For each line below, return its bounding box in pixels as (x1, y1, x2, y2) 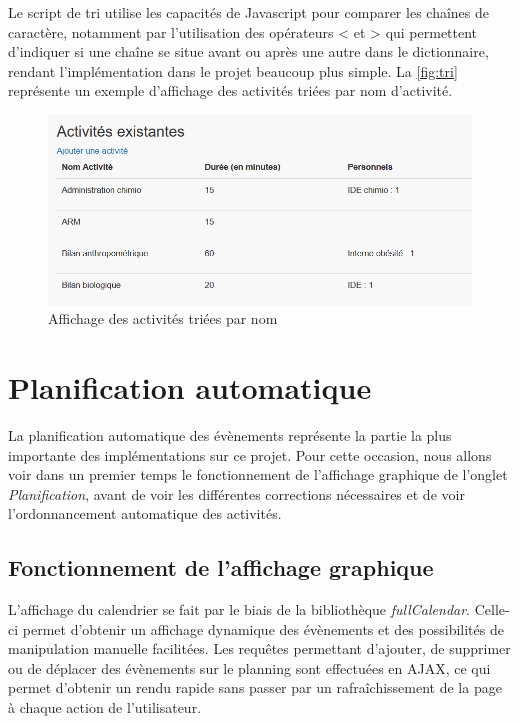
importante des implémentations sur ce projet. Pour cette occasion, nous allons (8, 444, 492, 465)
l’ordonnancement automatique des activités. (8, 503, 282, 524)
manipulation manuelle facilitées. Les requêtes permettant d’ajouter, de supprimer (8, 638, 511, 659)
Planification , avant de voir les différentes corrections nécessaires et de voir (8, 483, 465, 504)
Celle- (474, 599, 510, 620)
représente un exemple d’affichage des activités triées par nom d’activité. (8, 80, 453, 101)
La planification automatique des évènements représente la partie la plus (8, 424, 452, 445)
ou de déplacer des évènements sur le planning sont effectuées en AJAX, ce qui (8, 657, 491, 678)
